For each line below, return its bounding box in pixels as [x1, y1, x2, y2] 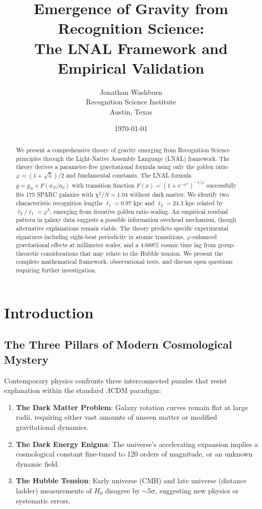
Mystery [4, 351, 49, 367]
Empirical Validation [57, 57, 205, 78]
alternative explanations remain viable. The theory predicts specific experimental [16, 223, 229, 232]
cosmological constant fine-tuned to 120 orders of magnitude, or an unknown [16, 448, 253, 459]
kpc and [133, 198, 155, 207]
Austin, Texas [109, 106, 153, 117]
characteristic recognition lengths [16, 198, 103, 207]
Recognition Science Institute [86, 96, 176, 107]
